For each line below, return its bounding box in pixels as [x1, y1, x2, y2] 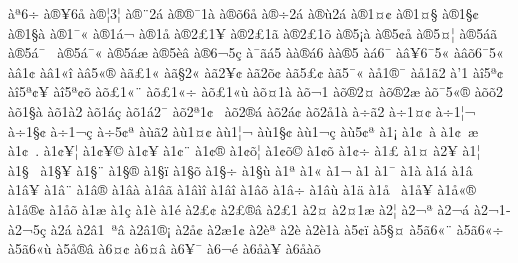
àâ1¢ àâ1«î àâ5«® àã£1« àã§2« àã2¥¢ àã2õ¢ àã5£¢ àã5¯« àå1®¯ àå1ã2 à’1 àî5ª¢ [8, 61, 504, 82]
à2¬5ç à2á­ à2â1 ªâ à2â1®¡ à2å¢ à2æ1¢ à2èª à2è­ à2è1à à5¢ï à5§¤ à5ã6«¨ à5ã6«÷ [8, 218, 504, 239]
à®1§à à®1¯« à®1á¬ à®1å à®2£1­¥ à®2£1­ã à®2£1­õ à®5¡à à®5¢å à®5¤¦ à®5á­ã [8, 22, 498, 43]
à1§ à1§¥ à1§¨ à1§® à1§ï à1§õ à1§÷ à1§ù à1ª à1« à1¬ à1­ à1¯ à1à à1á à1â [8, 159, 473, 180]
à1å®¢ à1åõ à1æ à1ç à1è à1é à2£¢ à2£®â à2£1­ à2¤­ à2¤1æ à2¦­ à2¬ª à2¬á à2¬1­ [8, 198, 511, 219]
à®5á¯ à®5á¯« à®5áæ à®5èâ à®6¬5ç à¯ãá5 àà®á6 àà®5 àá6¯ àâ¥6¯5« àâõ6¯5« [8, 42, 504, 63]
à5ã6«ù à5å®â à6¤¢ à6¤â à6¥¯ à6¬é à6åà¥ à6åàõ [8, 238, 321, 259]
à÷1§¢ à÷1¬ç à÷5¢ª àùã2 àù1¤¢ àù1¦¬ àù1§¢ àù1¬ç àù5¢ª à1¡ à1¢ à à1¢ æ [8, 120, 479, 141]
